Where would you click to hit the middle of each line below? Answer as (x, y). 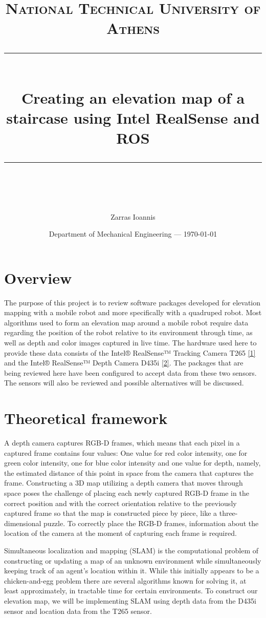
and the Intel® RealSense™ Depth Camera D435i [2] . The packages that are (124, 363)
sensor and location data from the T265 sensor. (78, 611)
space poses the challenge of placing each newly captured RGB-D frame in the (127, 493)
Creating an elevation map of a (133, 97)
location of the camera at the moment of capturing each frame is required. (120, 533)
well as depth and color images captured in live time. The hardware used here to (130, 342)
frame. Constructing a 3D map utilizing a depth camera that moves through (124, 483)
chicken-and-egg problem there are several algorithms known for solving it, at (125, 580)
